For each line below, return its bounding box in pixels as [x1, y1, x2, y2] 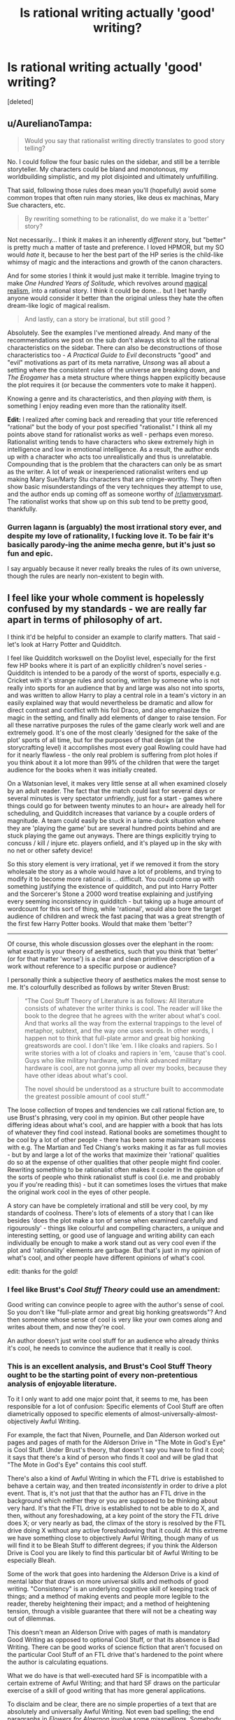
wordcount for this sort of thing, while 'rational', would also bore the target [7, 904, 222, 913]
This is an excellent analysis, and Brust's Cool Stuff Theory [7, 1362, 212, 1371]
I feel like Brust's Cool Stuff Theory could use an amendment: [7, 1284, 220, 1294]
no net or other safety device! [7, 846, 93, 854]
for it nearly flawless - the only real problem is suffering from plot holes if [7, 751, 218, 759]
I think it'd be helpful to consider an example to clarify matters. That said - [7, 633, 221, 641]
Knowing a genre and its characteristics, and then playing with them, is [7, 394, 212, 403]
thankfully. [7, 504, 38, 513]
